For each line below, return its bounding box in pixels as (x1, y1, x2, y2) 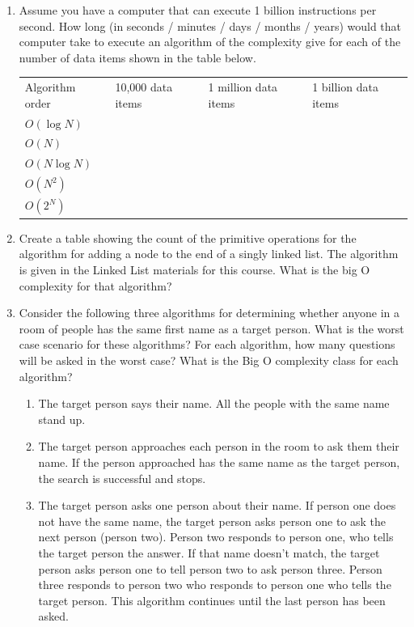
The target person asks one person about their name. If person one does (38, 497, 396, 514)
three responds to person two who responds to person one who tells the (38, 576, 391, 593)
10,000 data (115, 78, 173, 95)
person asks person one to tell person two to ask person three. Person (38, 560, 382, 577)
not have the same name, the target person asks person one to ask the (38, 512, 387, 529)
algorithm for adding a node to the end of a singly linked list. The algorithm (19, 245, 399, 262)
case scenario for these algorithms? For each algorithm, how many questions (19, 336, 395, 353)
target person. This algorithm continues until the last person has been (38, 591, 386, 608)
